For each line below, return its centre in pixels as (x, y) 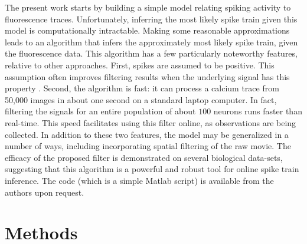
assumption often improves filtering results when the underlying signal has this (147, 76)
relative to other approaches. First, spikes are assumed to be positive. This (140, 65)
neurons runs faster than (258, 111)
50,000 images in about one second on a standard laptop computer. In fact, (141, 99)
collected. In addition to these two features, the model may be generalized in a (147, 134)
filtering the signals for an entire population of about (100, 111)
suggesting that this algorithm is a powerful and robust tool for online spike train (152, 169)
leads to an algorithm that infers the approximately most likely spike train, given (151, 42)
